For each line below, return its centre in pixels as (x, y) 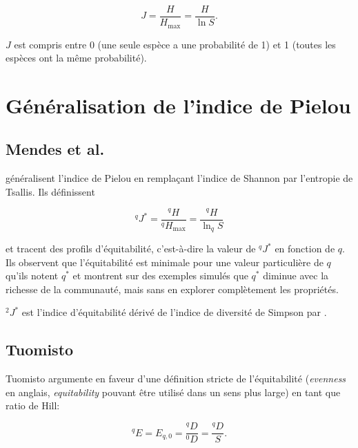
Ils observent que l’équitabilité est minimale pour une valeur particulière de (165, 262)
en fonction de (305, 249)
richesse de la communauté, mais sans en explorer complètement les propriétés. (172, 289)
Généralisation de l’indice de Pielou (178, 105)
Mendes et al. (55, 149)
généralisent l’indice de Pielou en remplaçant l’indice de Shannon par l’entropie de (179, 178)
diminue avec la (296, 276)
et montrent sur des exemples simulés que (160, 276)
